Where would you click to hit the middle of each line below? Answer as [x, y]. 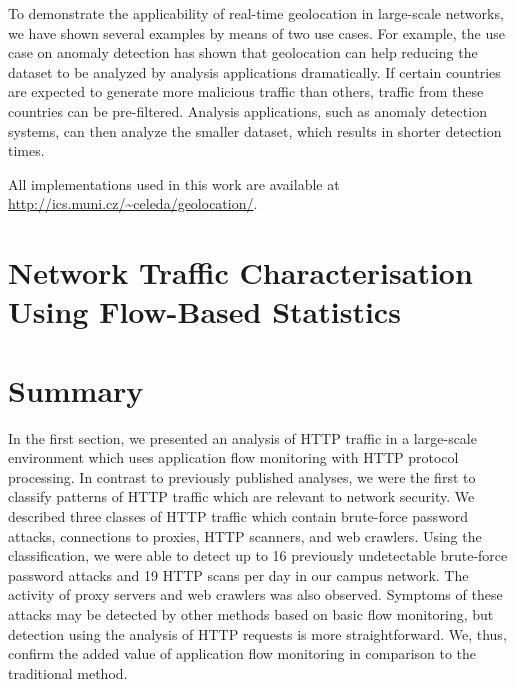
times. [26, 150]
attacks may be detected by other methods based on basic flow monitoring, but [251, 613]
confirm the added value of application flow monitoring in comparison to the [242, 653]
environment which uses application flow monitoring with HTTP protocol [233, 457]
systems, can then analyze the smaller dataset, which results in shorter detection [255, 130]
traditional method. [68, 672]
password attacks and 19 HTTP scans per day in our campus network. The [238, 574]
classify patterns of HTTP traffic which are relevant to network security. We [241, 496]
